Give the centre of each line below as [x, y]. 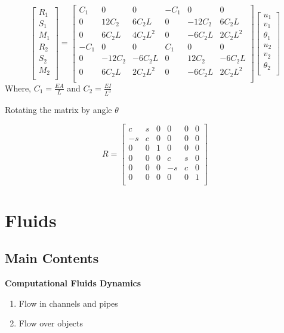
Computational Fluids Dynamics [73, 283]
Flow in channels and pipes [68, 303]
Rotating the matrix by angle [58, 109]
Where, [18, 88]
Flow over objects [51, 323]
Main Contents [52, 258]
